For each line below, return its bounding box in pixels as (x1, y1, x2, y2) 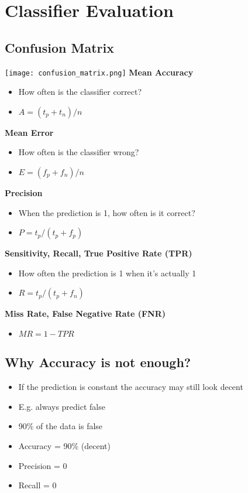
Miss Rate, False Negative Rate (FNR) (5, 307, 166, 320)
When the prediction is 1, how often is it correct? (18, 206, 195, 218)
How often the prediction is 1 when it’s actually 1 (18, 266, 197, 279)
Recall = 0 (18, 479, 57, 491)
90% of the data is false (18, 420, 103, 432)
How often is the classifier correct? (18, 85, 142, 98)
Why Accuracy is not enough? (5, 353, 191, 371)
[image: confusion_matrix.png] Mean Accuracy (5, 66, 194, 78)
